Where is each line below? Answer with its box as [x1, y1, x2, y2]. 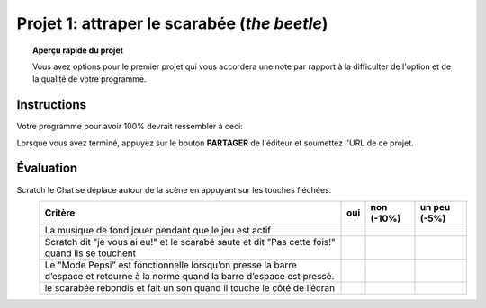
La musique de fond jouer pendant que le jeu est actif [44, 224, 272, 236]
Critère [44, 207, 76, 219]
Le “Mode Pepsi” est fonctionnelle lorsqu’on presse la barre [44, 259, 297, 271]
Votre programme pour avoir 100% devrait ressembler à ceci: [16, 121, 243, 132]
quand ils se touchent [44, 247, 137, 260]
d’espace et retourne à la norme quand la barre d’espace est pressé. [44, 269, 335, 282]
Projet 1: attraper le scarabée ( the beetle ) [16, 13, 328, 33]
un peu [419, 200, 451, 213]
